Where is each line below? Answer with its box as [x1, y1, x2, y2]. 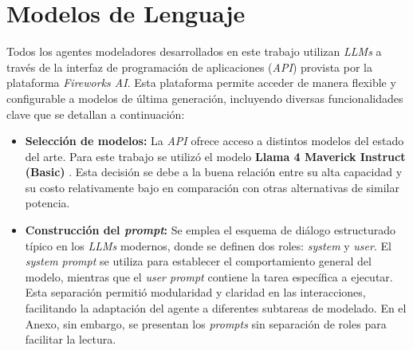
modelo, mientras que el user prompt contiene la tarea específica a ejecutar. [25, 268, 393, 285]
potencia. [25, 195, 70, 211]
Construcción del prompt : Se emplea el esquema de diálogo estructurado [25, 222, 396, 238]
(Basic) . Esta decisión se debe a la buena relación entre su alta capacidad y [25, 163, 403, 180]
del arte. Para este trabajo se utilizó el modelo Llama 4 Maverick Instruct [25, 147, 406, 164]
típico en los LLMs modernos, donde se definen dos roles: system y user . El [25, 237, 391, 254]
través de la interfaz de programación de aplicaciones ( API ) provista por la [6, 58, 373, 75]
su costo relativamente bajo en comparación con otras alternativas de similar [25, 179, 399, 195]
